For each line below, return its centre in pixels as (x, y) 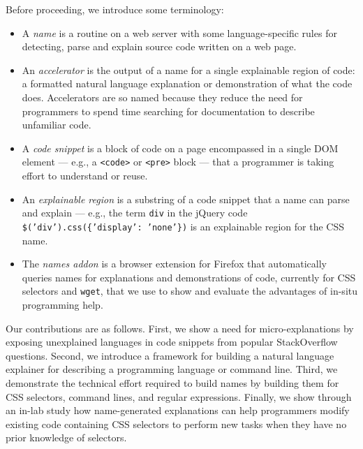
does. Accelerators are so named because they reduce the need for (162, 97)
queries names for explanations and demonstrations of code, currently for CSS (189, 277)
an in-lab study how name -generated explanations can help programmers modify (178, 410)
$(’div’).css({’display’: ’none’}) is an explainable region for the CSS (183, 226)
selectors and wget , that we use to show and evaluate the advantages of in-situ (190, 291)
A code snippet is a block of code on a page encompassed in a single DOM (180, 148)
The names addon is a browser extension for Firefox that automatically (174, 264)
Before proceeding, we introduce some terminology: (115, 9)
